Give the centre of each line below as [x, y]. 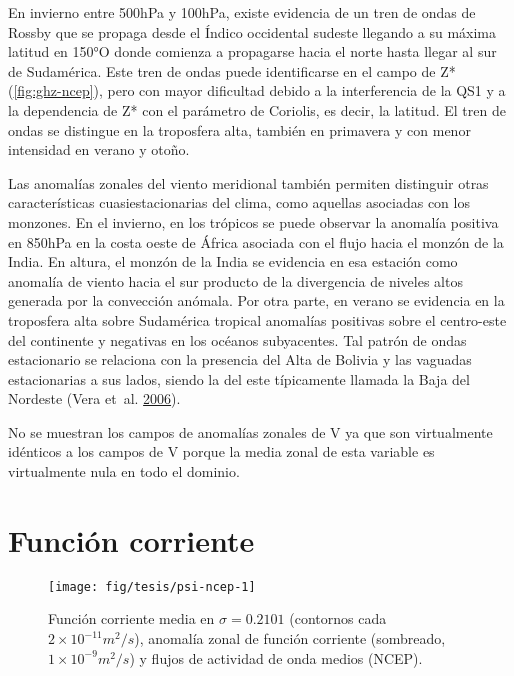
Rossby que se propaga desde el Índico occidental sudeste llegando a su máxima [252, 31]
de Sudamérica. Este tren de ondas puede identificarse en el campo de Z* [232, 70]
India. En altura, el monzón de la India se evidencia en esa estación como [233, 261]
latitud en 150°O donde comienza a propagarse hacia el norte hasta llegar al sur [252, 51]
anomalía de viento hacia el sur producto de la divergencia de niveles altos [235, 280]
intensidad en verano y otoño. [99, 149]
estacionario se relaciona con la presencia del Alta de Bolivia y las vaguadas [240, 359]
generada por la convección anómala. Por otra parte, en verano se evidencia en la [256, 300]
